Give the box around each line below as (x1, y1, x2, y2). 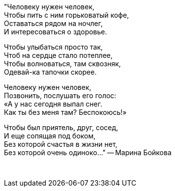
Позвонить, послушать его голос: (4, 91, 117, 100)
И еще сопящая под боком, (4, 132, 96, 140)
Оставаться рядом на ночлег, (4, 19, 103, 27)
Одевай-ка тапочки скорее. (4, 68, 97, 76)
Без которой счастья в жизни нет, (4, 140, 117, 148)
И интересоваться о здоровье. (4, 27, 107, 36)
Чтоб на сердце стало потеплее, (4, 51, 113, 59)
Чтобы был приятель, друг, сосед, (4, 123, 118, 132)
